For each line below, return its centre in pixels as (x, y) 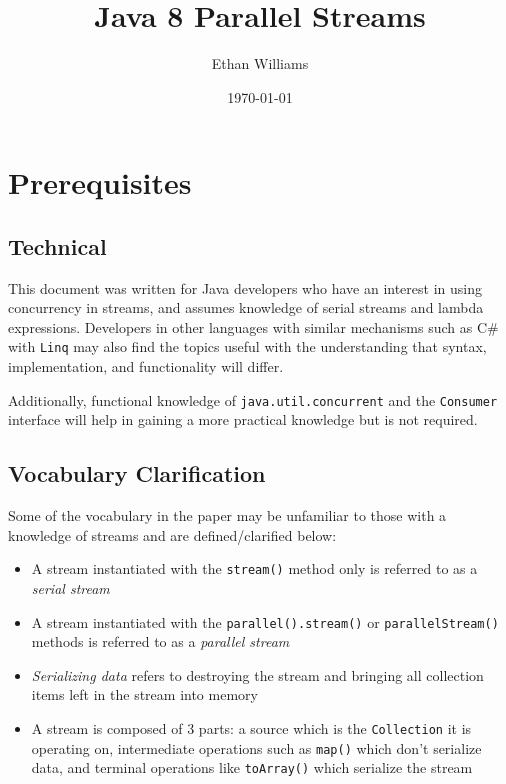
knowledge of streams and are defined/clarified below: (172, 534)
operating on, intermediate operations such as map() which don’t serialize (256, 747)
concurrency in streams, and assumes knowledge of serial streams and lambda (246, 307)
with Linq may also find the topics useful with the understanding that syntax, (247, 346)
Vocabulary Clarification (137, 473)
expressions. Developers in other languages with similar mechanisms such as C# (253, 326)
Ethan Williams (260, 63)
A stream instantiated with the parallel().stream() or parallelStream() (265, 621)
